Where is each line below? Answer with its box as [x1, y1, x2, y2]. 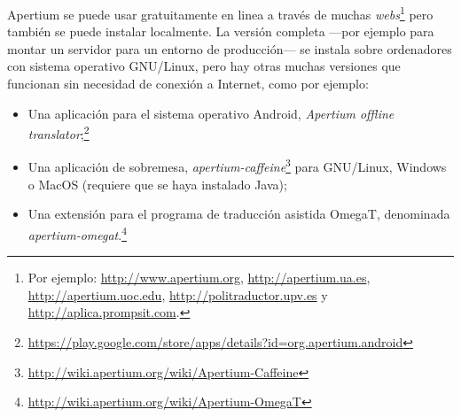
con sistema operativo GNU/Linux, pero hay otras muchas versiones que [7, 57, 401, 75]
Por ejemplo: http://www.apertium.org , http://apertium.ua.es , [27, 268, 371, 287]
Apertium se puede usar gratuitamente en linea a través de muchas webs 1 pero [7, 3, 434, 23]
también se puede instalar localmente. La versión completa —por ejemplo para [7, 22, 434, 41]
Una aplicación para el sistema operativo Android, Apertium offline [27, 104, 395, 122]
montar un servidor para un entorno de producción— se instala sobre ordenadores [7, 39, 452, 58]
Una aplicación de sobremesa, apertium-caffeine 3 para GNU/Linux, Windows [27, 155, 447, 176]
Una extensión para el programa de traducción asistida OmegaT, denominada [27, 205, 450, 223]
